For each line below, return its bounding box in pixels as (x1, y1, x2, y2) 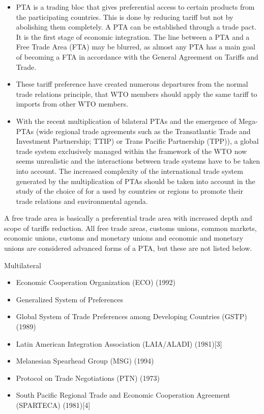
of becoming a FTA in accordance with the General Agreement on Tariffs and (16, 51, 258, 62)
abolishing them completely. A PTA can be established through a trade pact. (16, 21, 257, 32)
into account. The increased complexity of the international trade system (16, 165, 243, 176)
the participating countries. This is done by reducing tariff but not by (16, 11, 233, 22)
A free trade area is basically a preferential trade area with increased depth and (4, 213, 252, 223)
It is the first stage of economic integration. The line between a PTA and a (16, 31, 250, 42)
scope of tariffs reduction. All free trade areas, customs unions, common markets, (4, 222, 257, 233)
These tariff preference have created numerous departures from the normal (16, 79, 248, 89)
